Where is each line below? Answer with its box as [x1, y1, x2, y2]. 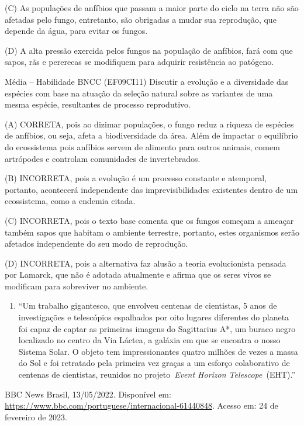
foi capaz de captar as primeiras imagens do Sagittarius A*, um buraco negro [18, 322, 296, 334]
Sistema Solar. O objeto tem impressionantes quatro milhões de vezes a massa [18, 345, 298, 357]
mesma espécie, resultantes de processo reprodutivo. [5, 98, 191, 110]
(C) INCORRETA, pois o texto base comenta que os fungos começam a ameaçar [5, 214, 294, 226]
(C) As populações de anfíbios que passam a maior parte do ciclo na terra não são [5, 2, 299, 13]
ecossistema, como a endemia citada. [5, 195, 136, 207]
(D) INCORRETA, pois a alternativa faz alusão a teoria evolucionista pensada [5, 257, 286, 269]
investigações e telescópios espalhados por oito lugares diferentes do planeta [18, 311, 289, 323]
